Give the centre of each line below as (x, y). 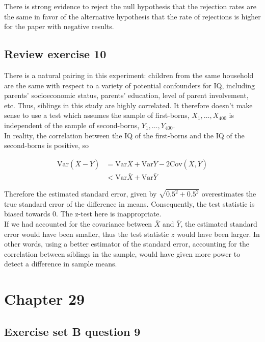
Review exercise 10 (55, 54)
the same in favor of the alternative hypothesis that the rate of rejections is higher (132, 16)
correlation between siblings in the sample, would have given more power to (122, 253)
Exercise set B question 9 (72, 331)
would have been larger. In (218, 234)
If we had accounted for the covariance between (78, 224)
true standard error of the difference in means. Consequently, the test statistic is (129, 203)
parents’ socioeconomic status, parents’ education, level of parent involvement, (126, 95)
